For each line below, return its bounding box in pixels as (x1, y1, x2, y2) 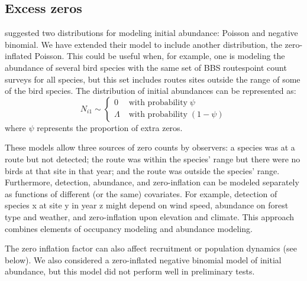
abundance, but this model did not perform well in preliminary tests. (5, 265, 255, 277)
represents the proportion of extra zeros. (37, 121, 183, 133)
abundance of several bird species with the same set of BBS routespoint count (5, 61, 287, 73)
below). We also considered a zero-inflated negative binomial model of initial (5, 253, 282, 266)
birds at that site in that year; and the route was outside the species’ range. (5, 164, 280, 177)
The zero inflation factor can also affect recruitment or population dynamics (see (5, 242, 297, 254)
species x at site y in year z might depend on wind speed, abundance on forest (5, 199, 289, 211)
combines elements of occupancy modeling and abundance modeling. (5, 222, 253, 234)
